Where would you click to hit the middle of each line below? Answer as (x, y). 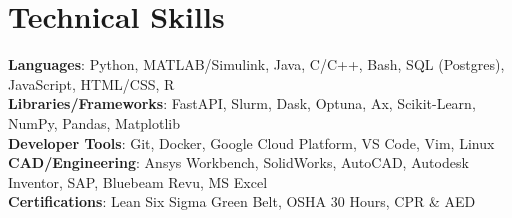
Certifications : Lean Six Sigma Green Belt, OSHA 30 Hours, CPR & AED (242, 201)
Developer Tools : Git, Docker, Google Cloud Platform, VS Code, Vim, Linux (251, 142)
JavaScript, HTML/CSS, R (91, 83)
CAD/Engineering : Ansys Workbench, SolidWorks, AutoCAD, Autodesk (238, 162)
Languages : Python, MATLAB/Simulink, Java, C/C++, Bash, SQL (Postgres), (256, 64)
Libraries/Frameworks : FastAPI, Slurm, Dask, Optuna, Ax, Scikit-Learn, (242, 103)
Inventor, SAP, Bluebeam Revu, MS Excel (138, 181)
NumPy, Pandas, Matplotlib (94, 122)
